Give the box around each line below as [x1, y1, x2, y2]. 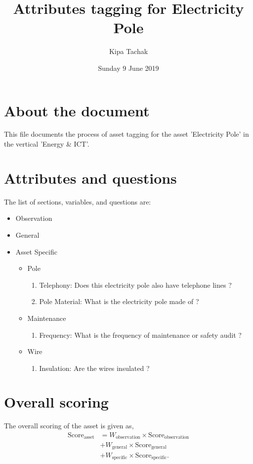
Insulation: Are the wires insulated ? [39, 362, 150, 373]
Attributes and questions [4, 167, 177, 188]
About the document [4, 100, 150, 120]
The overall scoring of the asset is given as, [4, 420, 134, 431]
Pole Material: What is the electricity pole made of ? [39, 296, 199, 307]
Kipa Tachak [109, 46, 148, 56]
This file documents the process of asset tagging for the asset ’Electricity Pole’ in [4, 129, 249, 139]
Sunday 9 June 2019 [98, 62, 159, 73]
